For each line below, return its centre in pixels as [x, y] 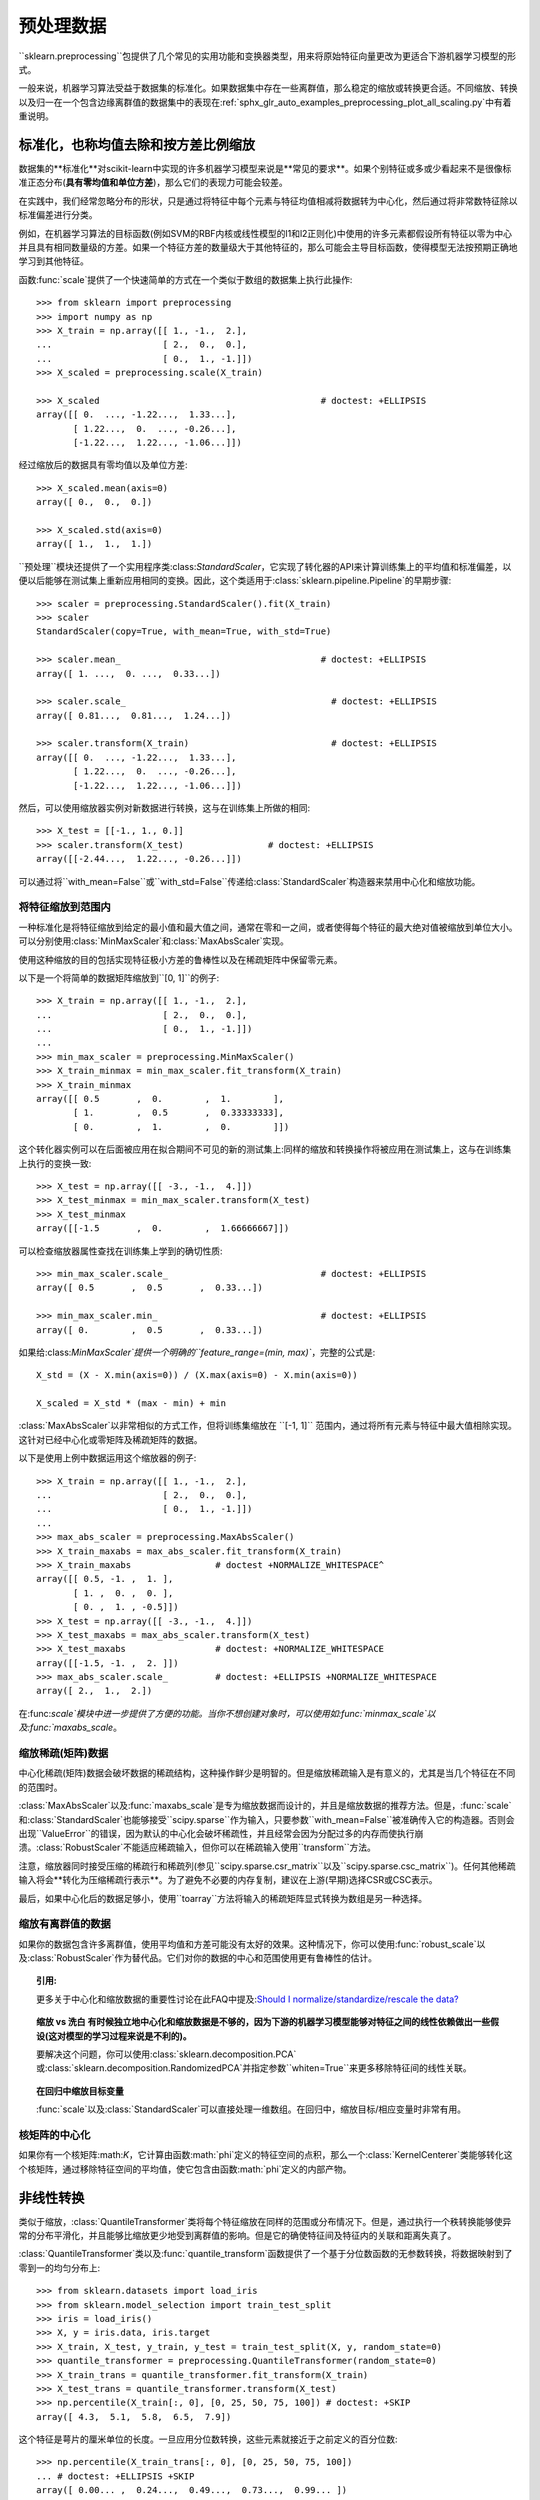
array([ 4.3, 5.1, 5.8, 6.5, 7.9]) [134, 2416]
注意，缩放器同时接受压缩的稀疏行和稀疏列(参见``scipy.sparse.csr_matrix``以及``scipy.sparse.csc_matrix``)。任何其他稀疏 [267, 1866]
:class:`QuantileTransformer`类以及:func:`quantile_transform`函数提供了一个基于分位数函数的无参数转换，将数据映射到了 [266, 2254]
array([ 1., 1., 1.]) [94, 544]
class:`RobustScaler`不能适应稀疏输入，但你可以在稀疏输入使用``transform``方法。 [207, 1847]
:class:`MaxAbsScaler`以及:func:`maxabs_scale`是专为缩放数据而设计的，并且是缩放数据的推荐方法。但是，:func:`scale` [265, 1806]
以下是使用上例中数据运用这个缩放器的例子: [107, 1458]
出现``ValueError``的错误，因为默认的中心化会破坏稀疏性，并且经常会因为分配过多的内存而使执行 [216, 1833]
